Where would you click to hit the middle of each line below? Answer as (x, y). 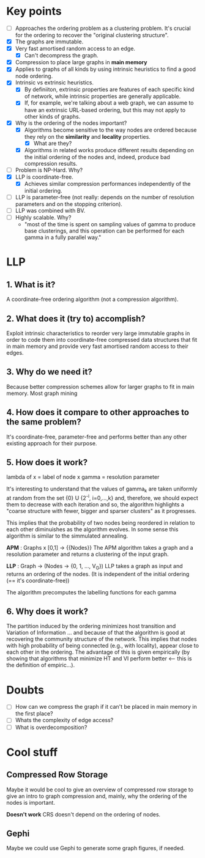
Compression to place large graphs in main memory (81, 62)
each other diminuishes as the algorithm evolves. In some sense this (92, 529)
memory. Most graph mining (42, 393)
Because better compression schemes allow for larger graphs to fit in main (100, 386)
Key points (34, 11)
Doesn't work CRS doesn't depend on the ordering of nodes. (84, 814)
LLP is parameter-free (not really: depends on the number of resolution (105, 197)
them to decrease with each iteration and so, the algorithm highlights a (95, 504)
